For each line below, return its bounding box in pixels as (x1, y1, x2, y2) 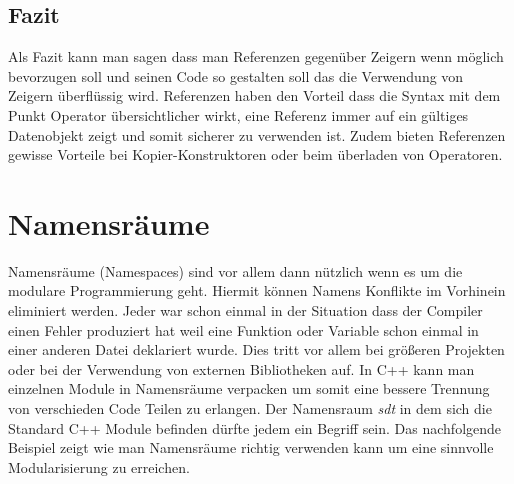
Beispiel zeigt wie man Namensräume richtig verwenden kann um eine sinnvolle (8, 437, 494, 458)
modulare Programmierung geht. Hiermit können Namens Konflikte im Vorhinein (8, 280, 506, 301)
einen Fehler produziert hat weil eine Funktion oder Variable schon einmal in (8, 319, 479, 340)
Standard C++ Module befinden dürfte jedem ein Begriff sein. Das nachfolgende (8, 417, 502, 438)
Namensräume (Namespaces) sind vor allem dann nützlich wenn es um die (8, 260, 463, 281)
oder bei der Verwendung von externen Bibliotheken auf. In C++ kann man (8, 358, 475, 379)
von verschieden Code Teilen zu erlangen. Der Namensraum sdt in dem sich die (8, 398, 492, 419)
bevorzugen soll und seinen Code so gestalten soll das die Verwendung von (8, 65, 464, 86)
